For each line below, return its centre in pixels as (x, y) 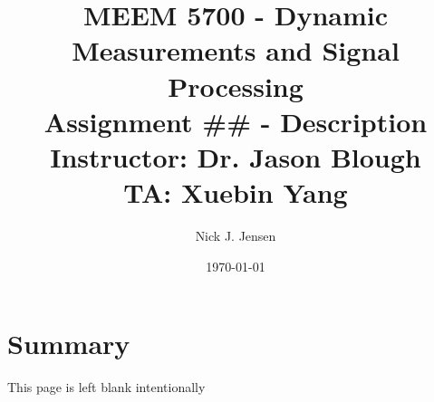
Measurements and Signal (236, 50)
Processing (236, 86)
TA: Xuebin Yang (236, 192)
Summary (69, 344)
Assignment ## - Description (236, 121)
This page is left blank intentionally (106, 387)
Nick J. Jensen (236, 236)
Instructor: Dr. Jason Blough (236, 156)
